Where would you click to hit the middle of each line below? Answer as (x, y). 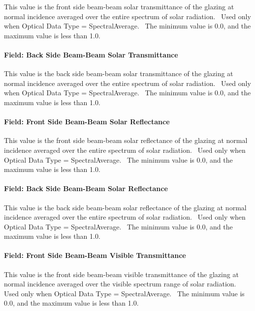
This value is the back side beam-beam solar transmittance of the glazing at (119, 73)
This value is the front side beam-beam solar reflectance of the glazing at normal (126, 140)
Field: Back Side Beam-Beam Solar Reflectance (86, 188)
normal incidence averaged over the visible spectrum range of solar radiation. (120, 284)
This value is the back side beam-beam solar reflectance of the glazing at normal (125, 207)
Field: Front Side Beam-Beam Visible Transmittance (95, 255)
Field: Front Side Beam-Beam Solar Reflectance (87, 122)
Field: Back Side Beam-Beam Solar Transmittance (91, 54)
